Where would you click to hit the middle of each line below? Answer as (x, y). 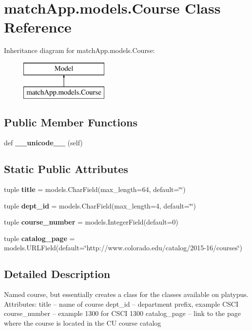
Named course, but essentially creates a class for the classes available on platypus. (126, 294)
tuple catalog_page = (39, 238)
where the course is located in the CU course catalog (83, 323)
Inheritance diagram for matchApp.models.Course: (79, 50)
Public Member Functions (71, 122)
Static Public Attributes (66, 169)
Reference (38, 27)
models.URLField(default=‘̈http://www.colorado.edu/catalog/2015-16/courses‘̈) (123, 248)
